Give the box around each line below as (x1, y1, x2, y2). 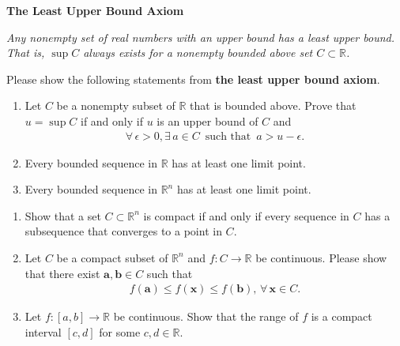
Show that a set (25, 207, 101, 224)
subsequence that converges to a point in (25, 223, 222, 239)
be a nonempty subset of (56, 97, 175, 114)
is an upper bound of (157, 112, 258, 129)
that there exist (25, 265, 100, 281)
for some (99, 323, 141, 340)
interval (25, 323, 62, 340)
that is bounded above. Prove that (190, 97, 357, 114)
